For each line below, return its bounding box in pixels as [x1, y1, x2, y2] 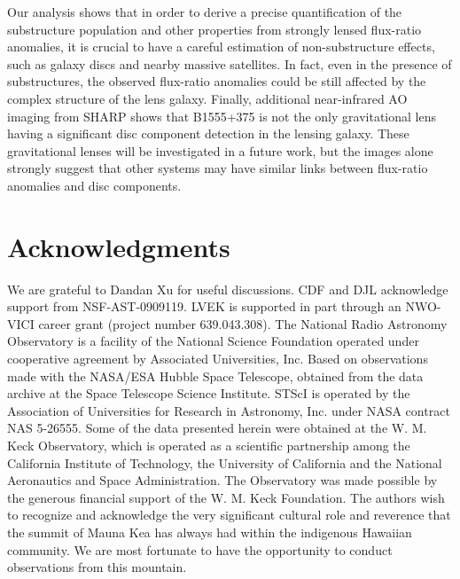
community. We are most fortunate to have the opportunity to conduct [7, 540, 393, 559]
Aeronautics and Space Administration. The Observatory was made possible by [7, 471, 438, 489]
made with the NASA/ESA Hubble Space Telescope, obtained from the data [7, 366, 424, 385]
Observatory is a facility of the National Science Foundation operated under [7, 332, 419, 350]
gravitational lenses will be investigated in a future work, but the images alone [7, 141, 433, 160]
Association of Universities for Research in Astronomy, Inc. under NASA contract [7, 401, 450, 419]
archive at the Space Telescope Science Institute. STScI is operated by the [7, 384, 410, 403]
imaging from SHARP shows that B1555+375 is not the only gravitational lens [7, 106, 436, 125]
